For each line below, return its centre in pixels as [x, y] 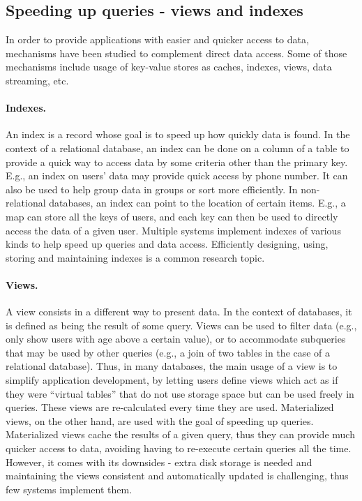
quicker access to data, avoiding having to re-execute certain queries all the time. [179, 448]
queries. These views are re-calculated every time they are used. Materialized [170, 407]
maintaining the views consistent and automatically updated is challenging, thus [177, 476]
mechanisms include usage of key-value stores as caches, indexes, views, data [169, 67]
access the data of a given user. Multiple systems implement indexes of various [173, 230]
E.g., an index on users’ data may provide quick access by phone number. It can [177, 175]
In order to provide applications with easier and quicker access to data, [157, 39]
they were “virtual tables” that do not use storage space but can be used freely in [180, 393]
